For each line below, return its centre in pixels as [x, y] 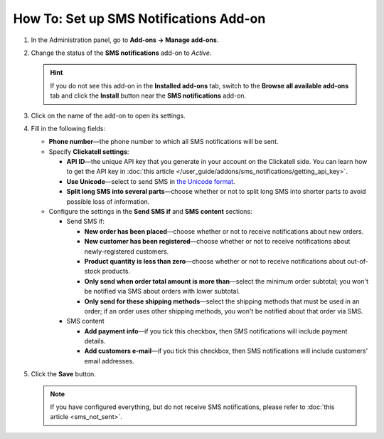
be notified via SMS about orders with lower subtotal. [162, 291]
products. [116, 272]
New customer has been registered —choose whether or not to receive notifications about [217, 242]
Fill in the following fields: [68, 128]
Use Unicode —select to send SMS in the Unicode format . [151, 181]
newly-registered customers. [127, 251]
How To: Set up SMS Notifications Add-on [139, 19]
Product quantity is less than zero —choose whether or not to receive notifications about [215, 261]
